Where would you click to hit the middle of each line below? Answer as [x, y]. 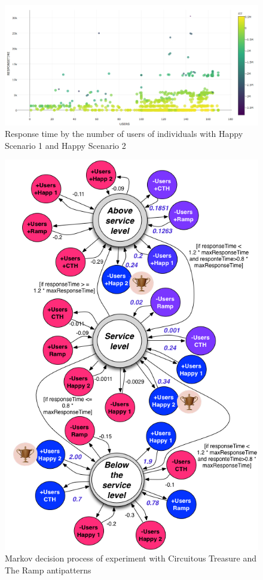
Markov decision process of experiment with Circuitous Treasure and [131, 558]
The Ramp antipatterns [48, 570]
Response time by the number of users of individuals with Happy [124, 134]
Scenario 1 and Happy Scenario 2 [65, 145]
